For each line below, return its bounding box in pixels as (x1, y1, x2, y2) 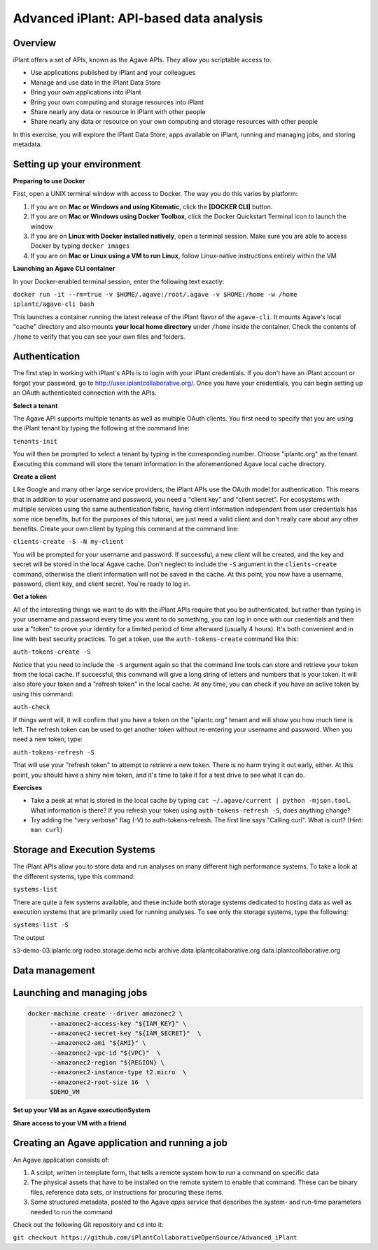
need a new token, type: (13, 735, 83, 743)
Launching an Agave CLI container (13, 265, 115, 273)
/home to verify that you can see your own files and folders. (13, 332, 185, 341)
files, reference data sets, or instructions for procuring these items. (30, 1188, 224, 1196)
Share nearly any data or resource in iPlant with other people (30, 108, 206, 116)
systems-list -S (13, 921, 69, 929)
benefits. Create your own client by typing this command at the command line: (13, 524, 239, 533)
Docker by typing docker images (30, 241, 130, 250)
